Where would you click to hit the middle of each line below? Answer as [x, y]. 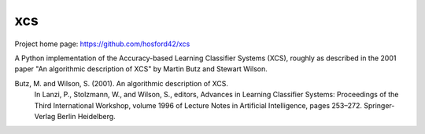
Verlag [45, 116]
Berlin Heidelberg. [86, 116]
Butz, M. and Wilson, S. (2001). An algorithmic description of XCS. [121, 83]
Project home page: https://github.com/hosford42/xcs [102, 44]
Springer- [379, 105]
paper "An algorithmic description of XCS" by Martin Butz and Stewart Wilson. [141, 69]
